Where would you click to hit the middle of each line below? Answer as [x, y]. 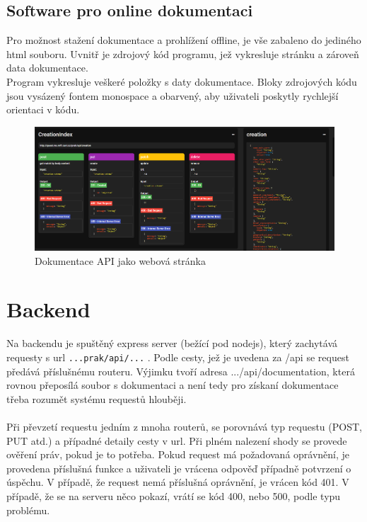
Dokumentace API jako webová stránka [120, 260]
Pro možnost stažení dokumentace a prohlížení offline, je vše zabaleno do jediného [184, 40]
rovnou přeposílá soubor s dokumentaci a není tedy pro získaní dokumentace [173, 385]
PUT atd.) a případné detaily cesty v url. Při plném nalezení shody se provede [177, 440]
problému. [28, 510]
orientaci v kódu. [43, 109]
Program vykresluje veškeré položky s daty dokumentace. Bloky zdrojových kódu [182, 81]
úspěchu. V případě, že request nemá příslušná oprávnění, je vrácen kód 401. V [178, 482]
